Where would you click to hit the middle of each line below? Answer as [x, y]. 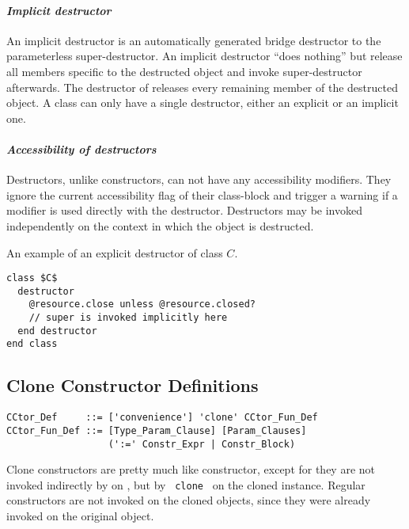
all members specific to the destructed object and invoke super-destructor [184, 71]
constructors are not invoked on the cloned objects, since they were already [189, 500]
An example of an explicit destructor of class [115, 252]
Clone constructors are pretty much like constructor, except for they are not [191, 469]
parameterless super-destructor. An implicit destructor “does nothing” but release [204, 56]
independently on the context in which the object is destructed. [160, 225]
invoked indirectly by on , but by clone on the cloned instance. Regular [186, 484]
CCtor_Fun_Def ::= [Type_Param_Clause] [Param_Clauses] [157, 430]
